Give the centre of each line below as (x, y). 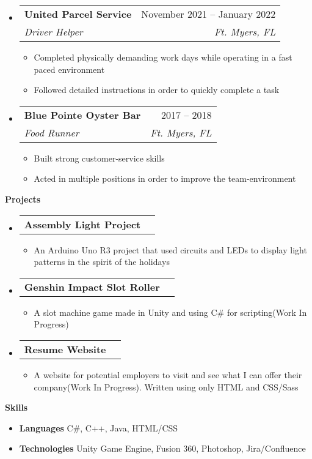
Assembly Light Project (82, 224)
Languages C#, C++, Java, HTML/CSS (99, 427)
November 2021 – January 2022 (209, 14)
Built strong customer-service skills (99, 158)
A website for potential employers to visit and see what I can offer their (168, 374)
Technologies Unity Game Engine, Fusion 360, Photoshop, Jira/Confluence (162, 448)
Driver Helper (53, 32)
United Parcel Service (78, 14)
